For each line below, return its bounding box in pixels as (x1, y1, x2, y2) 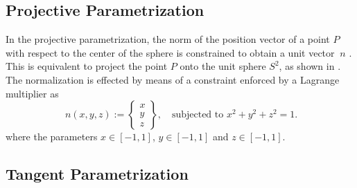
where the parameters (6, 129, 98, 144)
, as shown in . (279, 59, 341, 73)
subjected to (171, 110, 224, 120)
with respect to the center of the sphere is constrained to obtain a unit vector (6, 45, 335, 59)
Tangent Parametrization (6, 163, 189, 185)
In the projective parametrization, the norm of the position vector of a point (6, 32, 330, 46)
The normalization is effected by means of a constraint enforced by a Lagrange (6, 72, 340, 86)
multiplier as (6, 86, 59, 100)
